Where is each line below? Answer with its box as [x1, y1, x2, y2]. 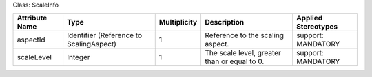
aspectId [17, 35, 45, 44]
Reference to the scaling [205, 31, 285, 40]
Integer [66, 52, 91, 62]
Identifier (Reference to [66, 31, 143, 40]
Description [205, 18, 245, 27]
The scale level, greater [205, 48, 282, 58]
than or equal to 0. [205, 57, 265, 66]
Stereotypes [296, 22, 338, 31]
